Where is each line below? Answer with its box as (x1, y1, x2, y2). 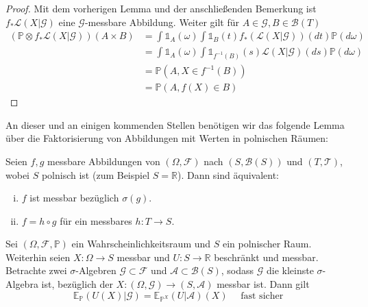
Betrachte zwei (5, 263, 67, 278)
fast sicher (241, 291, 284, 301)
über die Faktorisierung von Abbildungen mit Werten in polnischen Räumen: (5, 131, 328, 145)
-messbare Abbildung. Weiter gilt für (84, 14, 240, 29)
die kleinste (266, 263, 314, 278)
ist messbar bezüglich (29, 191, 119, 205)
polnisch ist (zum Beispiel (41, 167, 150, 182)
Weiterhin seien (5, 249, 71, 264)
